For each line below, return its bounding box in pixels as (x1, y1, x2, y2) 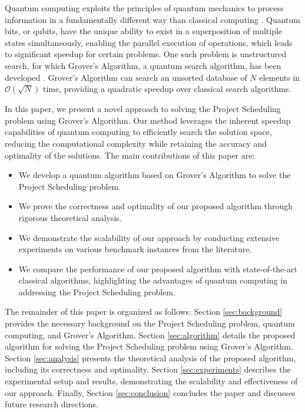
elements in (259, 71, 300, 83)
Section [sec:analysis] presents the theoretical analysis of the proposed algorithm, (5, 351, 296, 364)
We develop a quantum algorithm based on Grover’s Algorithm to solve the (18, 169, 291, 181)
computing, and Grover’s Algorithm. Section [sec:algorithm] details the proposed (5, 328, 296, 341)
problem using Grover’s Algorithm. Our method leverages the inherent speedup (5, 114, 291, 126)
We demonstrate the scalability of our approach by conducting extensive (18, 231, 280, 243)
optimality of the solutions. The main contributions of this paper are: (5, 149, 255, 161)
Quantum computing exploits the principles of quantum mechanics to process (5, 2, 284, 14)
